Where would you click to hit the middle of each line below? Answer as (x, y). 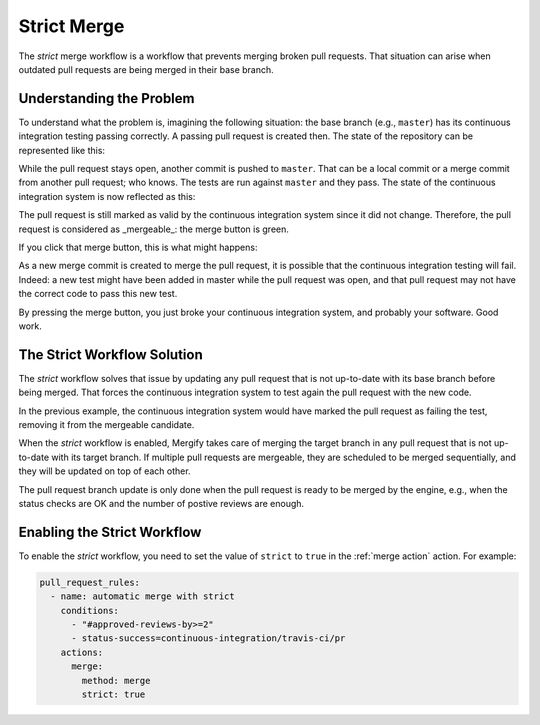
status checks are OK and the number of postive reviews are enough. (161, 503)
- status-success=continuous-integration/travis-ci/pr (208, 638)
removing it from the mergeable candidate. (106, 424)
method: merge (116, 680)
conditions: (90, 610)
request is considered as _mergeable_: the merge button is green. (154, 229)
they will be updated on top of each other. (104, 471)
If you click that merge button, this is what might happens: (138, 247)
